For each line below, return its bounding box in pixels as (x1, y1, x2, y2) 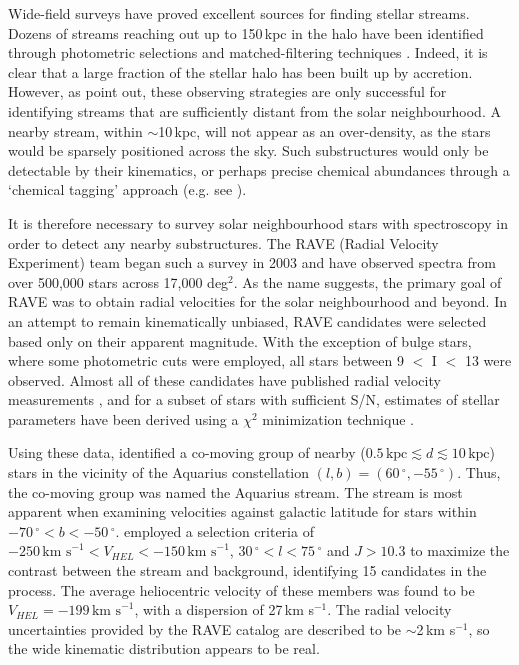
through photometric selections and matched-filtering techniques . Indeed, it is (8, 42, 488, 63)
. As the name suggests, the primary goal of (233, 271, 502, 292)
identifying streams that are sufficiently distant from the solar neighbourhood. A (8, 100, 501, 121)
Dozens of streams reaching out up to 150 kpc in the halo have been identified (8, 22, 484, 43)
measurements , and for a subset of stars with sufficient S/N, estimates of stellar (8, 389, 500, 410)
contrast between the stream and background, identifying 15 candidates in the (8, 560, 487, 581)
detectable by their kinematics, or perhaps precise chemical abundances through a (8, 159, 510, 180)
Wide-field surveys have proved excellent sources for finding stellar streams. (8, 3, 470, 23)
